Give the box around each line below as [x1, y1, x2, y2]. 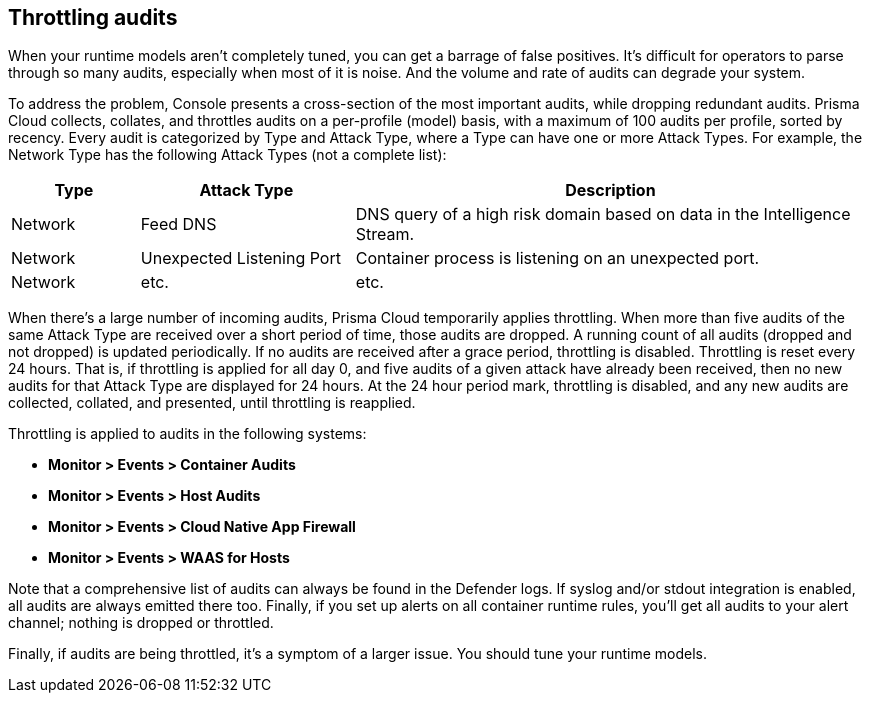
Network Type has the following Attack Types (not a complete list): [8, 146, 447, 164]
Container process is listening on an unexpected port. [355, 248, 760, 269]
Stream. [355, 224, 415, 245]
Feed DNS [140, 214, 217, 235]
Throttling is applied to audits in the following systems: [8, 425, 367, 443]
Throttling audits [8, 5, 178, 30]
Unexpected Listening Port [140, 248, 341, 269]
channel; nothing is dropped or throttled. [8, 614, 274, 632]
